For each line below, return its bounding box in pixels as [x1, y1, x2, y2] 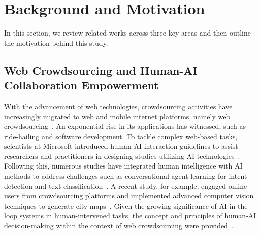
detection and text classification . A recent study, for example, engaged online [4, 180, 247, 191]
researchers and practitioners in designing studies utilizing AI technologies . [4, 150, 240, 161]
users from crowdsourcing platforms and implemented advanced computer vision [4, 190, 254, 201]
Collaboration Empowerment [4, 77, 159, 93]
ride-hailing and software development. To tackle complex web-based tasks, [4, 130, 238, 141]
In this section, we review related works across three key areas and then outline [4, 27, 251, 38]
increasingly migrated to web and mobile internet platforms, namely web [4, 111, 231, 121]
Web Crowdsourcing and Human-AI [4, 62, 198, 78]
